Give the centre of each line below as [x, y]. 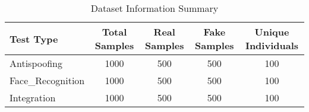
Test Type [34, 39]
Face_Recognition [47, 80]
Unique [272, 32]
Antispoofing [36, 63]
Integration [33, 97]
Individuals [272, 45]
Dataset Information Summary [154, 8]
